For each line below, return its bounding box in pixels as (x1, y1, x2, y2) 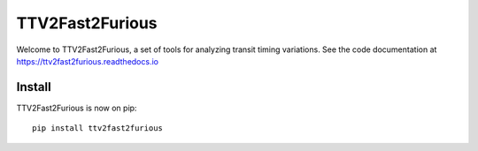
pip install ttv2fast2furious (32, 124, 164, 133)
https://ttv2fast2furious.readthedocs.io (16, 56, 159, 66)
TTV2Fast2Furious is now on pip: (16, 102, 137, 113)
